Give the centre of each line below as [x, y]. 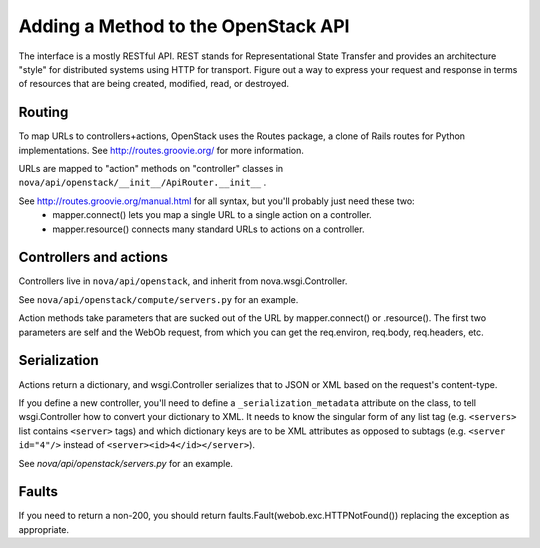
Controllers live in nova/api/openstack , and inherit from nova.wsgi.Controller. [183, 281]
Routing [43, 112]
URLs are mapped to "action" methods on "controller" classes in [151, 169]
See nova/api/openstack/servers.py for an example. [126, 463]
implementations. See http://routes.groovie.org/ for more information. [161, 150]
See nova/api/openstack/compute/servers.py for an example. [158, 299]
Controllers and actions [93, 257]
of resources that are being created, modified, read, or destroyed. [154, 84]
